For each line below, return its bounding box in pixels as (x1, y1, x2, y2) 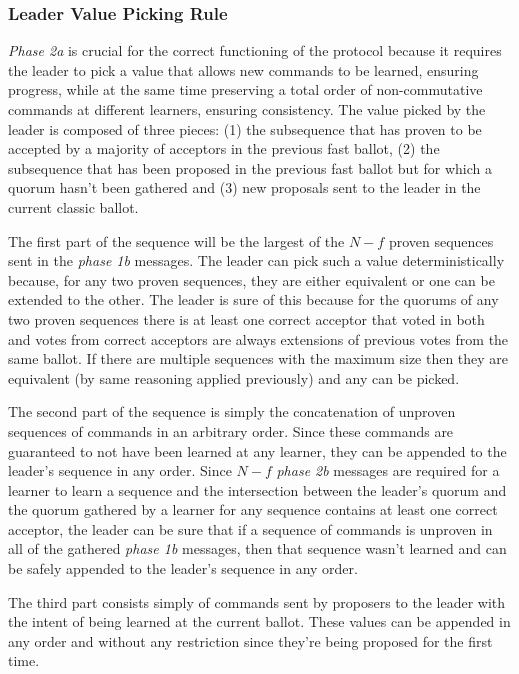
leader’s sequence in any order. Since (8, 460, 232, 481)
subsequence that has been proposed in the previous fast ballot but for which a (8, 157, 492, 178)
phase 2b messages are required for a (276, 460, 500, 481)
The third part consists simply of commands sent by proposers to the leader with (8, 591, 506, 612)
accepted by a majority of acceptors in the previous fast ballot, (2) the (8, 138, 440, 159)
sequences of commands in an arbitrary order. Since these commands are (8, 420, 454, 441)
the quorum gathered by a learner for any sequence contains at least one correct (8, 499, 498, 520)
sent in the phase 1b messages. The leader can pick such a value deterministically (8, 250, 505, 271)
